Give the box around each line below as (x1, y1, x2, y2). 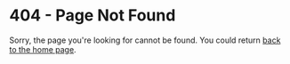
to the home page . (9, 44, 77, 54)
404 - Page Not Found (9, 5, 176, 26)
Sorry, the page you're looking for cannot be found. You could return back (9, 35, 281, 45)
